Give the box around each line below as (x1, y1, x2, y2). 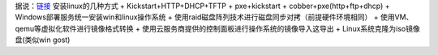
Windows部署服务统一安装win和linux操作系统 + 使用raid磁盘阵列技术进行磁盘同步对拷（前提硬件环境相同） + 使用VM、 (15, 12, 414, 22)
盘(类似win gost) (15, 35, 71, 44)
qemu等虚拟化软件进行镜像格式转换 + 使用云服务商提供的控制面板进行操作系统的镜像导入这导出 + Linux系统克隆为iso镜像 (15, 23, 421, 33)
